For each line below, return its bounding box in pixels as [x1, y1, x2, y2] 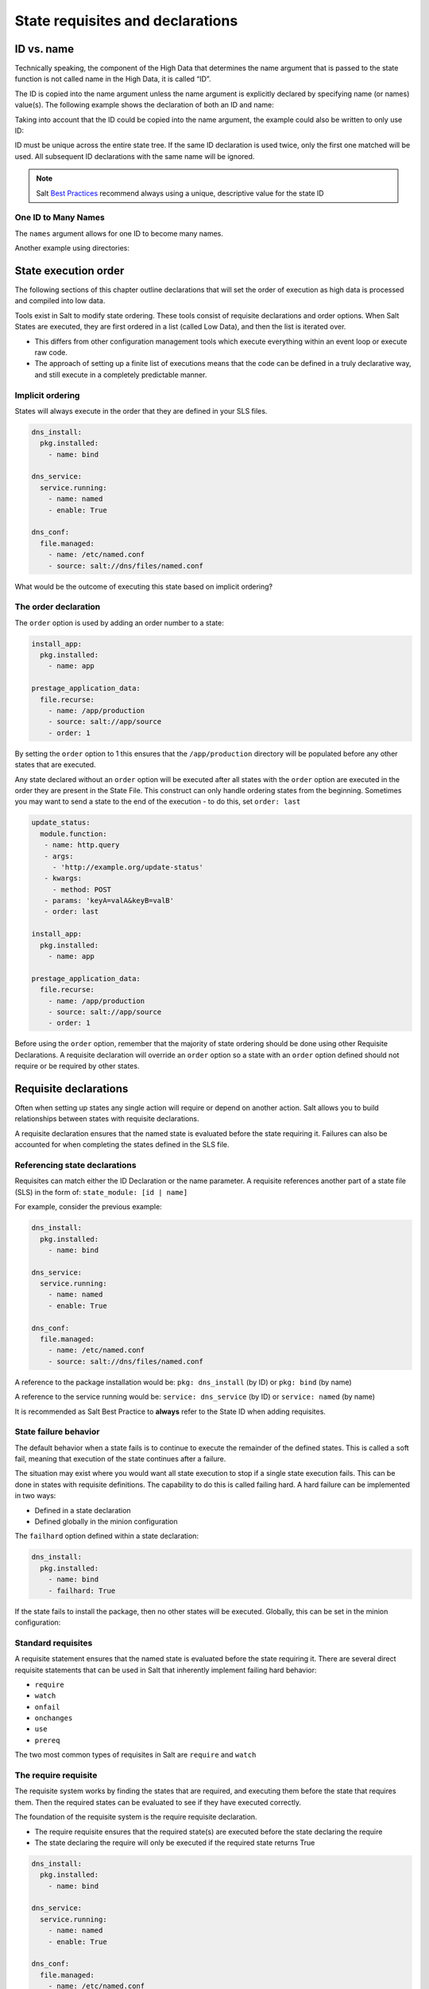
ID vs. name [14, 42, 75, 56]
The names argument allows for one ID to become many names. [14, 228, 224, 238]
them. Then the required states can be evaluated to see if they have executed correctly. [14, 1797, 302, 1807]
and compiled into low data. [14, 296, 106, 306]
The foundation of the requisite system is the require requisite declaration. [14, 1812, 257, 1822]
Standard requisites [14, 1637, 93, 1648]
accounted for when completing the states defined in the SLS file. [14, 1140, 230, 1150]
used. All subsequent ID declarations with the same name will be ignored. [14, 151, 255, 161]
